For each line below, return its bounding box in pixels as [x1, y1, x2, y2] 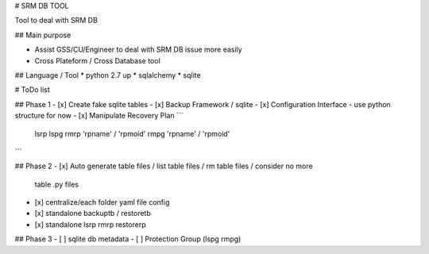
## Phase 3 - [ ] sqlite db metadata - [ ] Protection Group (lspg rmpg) [14, 234, 242, 244]
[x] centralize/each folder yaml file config [34, 198, 170, 207]
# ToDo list [14, 85, 51, 94]
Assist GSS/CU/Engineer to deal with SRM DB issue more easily [34, 44, 242, 55]
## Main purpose [14, 30, 71, 40]
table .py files [34, 179, 79, 189]
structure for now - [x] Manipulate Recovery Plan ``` [14, 111, 184, 121]
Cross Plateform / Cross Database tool [34, 56, 160, 65]
